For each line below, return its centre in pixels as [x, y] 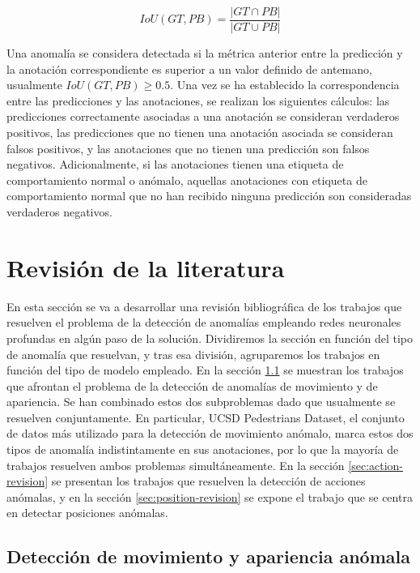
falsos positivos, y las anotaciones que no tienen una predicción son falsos [188, 148]
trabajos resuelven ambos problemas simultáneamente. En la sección [176, 465]
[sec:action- [376, 465]
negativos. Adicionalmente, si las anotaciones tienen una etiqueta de [175, 164]
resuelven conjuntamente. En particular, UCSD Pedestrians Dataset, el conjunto [206, 417]
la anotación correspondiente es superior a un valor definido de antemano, [189, 68]
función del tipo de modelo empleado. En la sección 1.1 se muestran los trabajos [205, 370]
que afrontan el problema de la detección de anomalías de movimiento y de [192, 385]
